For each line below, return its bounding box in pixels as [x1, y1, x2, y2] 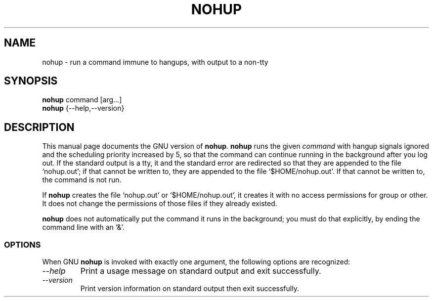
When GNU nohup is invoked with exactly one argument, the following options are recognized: [42, 258, 350, 266]
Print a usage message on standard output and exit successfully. [80, 266, 321, 276]
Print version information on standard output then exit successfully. [80, 284, 299, 293]
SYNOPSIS [4, 75, 58, 87]
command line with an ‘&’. [42, 223, 125, 232]
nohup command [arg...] [42, 95, 122, 104]
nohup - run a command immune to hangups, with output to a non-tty [42, 57, 268, 66]
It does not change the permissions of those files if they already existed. [42, 199, 277, 208]
